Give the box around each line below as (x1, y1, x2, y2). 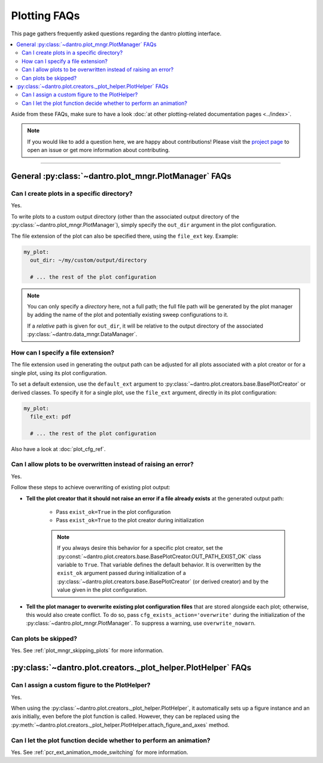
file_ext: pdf (30, 413, 72, 420)
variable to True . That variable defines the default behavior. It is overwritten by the (57, 561, 261, 568)
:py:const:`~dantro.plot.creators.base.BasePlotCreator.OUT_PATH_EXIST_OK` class (57, 553, 261, 560)
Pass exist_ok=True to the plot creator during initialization (56, 517, 205, 524)
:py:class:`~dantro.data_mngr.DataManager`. (27, 331, 138, 338)
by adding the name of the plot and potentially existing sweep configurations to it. (27, 311, 228, 319)
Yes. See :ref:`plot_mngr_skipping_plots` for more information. (11, 647, 164, 654)
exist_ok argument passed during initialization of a (57, 570, 187, 577)
